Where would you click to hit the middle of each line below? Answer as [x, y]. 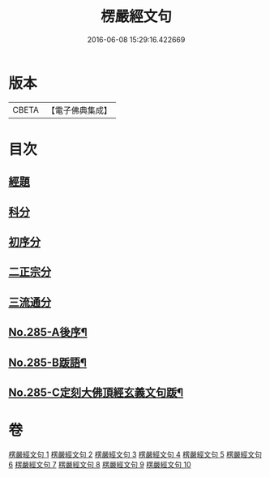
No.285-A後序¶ [48, 332]
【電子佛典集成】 [79, 110]
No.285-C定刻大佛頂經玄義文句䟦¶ [96, 393]
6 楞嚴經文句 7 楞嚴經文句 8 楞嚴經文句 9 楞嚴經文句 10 [100, 464]
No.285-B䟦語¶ [48, 362]
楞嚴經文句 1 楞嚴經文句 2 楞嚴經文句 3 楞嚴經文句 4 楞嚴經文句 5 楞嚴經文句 [135, 454]
